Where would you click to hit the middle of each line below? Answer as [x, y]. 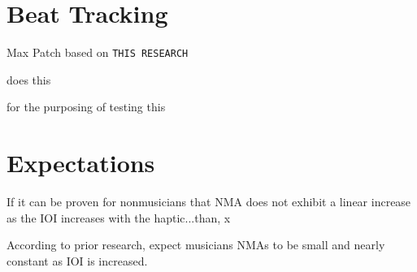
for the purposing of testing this [86, 107]
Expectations [81, 163]
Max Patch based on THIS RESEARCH [98, 52]
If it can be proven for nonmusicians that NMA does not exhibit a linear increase [209, 202]
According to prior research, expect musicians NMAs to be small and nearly [196, 245]
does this [29, 79]
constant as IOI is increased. [77, 260]
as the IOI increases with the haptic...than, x [119, 217]
